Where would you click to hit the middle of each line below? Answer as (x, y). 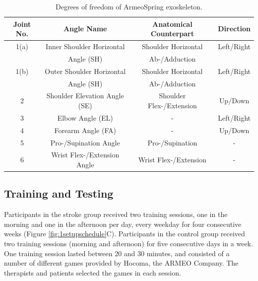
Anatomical (172, 24)
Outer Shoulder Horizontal (85, 71)
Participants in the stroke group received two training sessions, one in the (116, 214)
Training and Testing (59, 193)
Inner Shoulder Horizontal (85, 46)
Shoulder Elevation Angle (85, 96)
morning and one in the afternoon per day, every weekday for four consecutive (123, 224)
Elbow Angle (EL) (85, 117)
